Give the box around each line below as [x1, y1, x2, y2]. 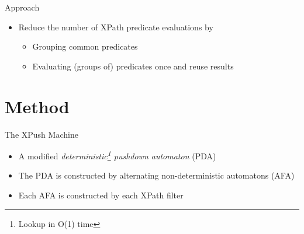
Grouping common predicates [32, 40, 138, 53]
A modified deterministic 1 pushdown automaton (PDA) [18, 148, 216, 162]
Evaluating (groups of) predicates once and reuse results [32, 60, 234, 72]
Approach [5, 1, 40, 13]
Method [5, 94, 70, 118]
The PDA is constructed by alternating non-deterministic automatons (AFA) [18, 169, 295, 181]
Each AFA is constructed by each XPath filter [18, 188, 184, 201]
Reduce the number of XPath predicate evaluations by [18, 20, 213, 33]
